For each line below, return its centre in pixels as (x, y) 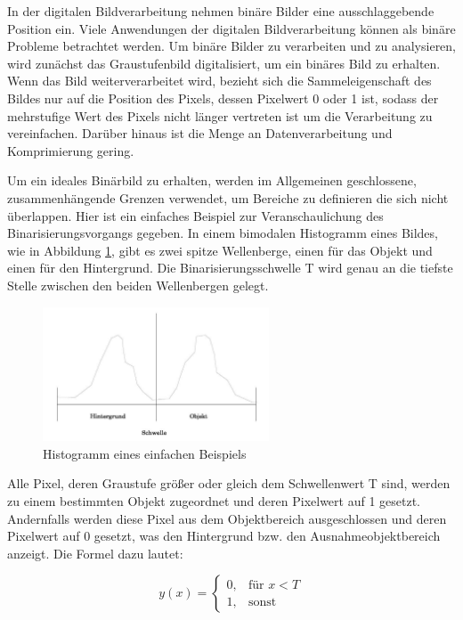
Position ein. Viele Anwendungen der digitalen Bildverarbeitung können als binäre (231, 28)
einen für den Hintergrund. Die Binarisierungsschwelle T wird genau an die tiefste (230, 268)
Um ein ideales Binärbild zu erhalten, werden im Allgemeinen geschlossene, (212, 180)
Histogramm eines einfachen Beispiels (145, 453)
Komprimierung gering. (71, 150)
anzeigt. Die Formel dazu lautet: (95, 553)
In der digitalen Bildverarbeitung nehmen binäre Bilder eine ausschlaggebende (221, 11)
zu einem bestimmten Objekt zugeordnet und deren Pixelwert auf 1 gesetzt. (214, 501)
